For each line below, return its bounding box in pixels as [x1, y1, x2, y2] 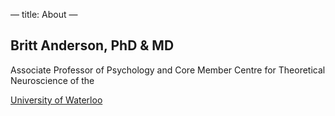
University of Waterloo [10, 94, 103, 106]
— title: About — [10, 9, 78, 20]
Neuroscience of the [10, 74, 95, 86]
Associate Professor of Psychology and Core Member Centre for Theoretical [10, 64, 326, 76]
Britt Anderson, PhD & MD [10, 37, 175, 54]
